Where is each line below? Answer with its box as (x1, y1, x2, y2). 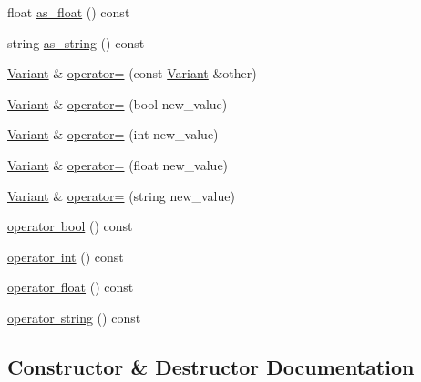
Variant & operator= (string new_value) (7, 186, 235, 205)
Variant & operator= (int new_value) (7, 125, 219, 144)
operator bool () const (7, 216, 133, 236)
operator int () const (7, 246, 124, 266)
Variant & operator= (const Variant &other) (7, 64, 257, 83)
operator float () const (7, 277, 134, 297)
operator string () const (7, 307, 141, 327)
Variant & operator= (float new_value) (7, 155, 229, 174)
